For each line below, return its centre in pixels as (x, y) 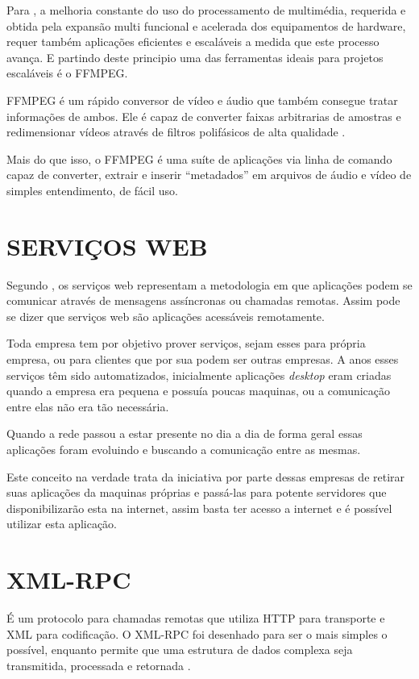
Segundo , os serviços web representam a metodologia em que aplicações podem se (209, 284)
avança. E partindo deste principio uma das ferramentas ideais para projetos (195, 57)
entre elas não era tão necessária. (88, 406)
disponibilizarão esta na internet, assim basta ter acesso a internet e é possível (199, 508)
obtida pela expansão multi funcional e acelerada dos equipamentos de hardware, (206, 25)
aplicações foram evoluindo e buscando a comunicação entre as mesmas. (184, 449)
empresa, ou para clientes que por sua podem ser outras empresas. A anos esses (203, 359)
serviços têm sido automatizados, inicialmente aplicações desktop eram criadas (199, 375)
